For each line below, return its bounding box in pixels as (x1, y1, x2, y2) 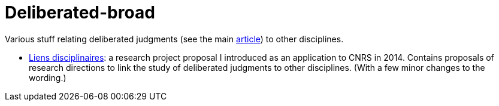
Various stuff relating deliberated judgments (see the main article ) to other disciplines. (5, 33, 344, 44)
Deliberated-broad (5, 2, 155, 23)
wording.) (29, 72, 66, 83)
